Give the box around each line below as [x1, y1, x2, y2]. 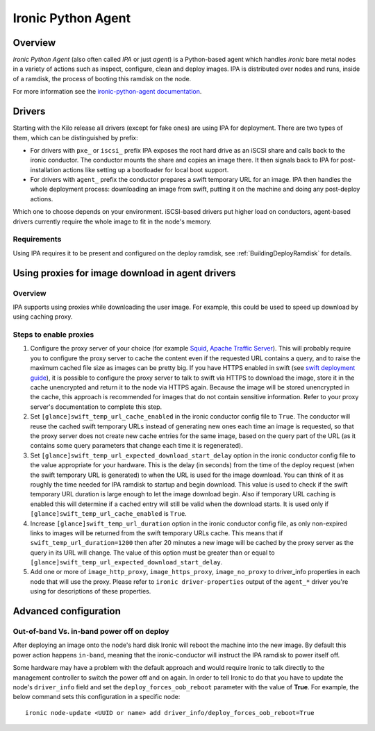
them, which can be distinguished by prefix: [12, 133, 138, 142]
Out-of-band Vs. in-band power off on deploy [12, 627, 169, 637]
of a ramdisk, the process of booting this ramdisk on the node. [12, 74, 192, 83]
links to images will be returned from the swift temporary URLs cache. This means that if [30, 528, 283, 537]
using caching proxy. [12, 312, 73, 321]
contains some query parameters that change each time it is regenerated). [30, 442, 243, 450]
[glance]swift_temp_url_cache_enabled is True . [30, 510, 187, 518]
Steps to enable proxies [12, 330, 94, 339]
